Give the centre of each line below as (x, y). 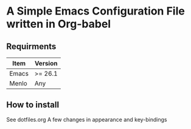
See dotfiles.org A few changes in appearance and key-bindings (87, 119)
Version (46, 63)
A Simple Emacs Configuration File (96, 11)
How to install (33, 105)
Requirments (31, 46)
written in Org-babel (59, 24)
